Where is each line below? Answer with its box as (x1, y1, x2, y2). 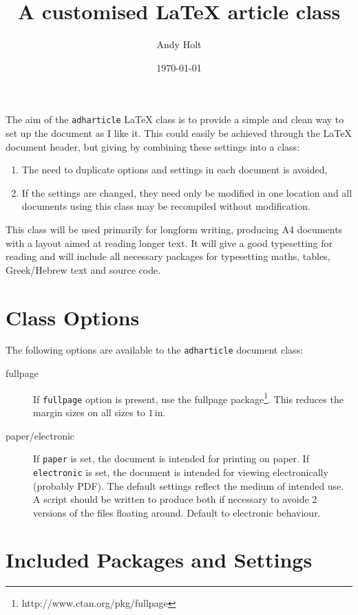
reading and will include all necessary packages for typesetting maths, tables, (6, 249, 330, 263)
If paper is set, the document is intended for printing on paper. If (33, 451, 309, 466)
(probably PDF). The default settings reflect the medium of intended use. (33, 478, 344, 493)
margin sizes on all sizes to (33, 405, 145, 419)
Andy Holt (156, 37, 202, 52)
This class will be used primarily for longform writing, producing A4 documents (6, 222, 343, 236)
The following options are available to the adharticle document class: (6, 343, 303, 357)
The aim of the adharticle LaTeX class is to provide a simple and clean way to (6, 112, 344, 127)
